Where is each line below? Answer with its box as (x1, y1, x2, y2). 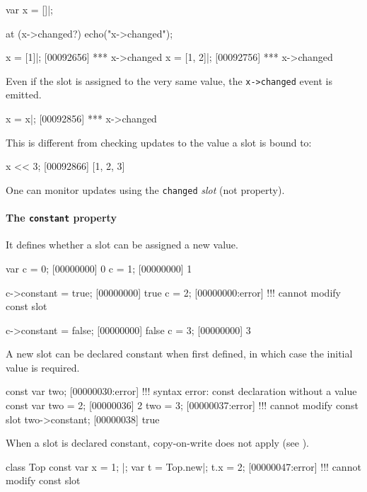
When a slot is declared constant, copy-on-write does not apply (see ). (6, 435, 309, 450)
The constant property (6, 210, 117, 225)
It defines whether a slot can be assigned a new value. (6, 237, 238, 252)
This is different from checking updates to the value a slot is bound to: (6, 135, 312, 149)
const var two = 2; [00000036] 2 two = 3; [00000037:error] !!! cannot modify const (6, 398, 359, 413)
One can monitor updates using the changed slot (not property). (6, 182, 285, 197)
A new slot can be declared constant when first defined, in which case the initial (6, 346, 353, 361)
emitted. (6, 87, 42, 102)
